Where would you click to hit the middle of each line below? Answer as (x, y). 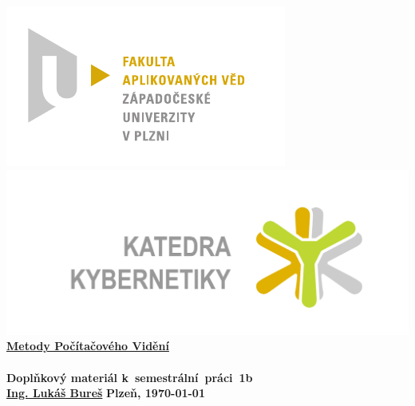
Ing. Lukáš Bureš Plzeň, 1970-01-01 (106, 393)
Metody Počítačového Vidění (88, 346)
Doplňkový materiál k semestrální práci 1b (130, 377)
